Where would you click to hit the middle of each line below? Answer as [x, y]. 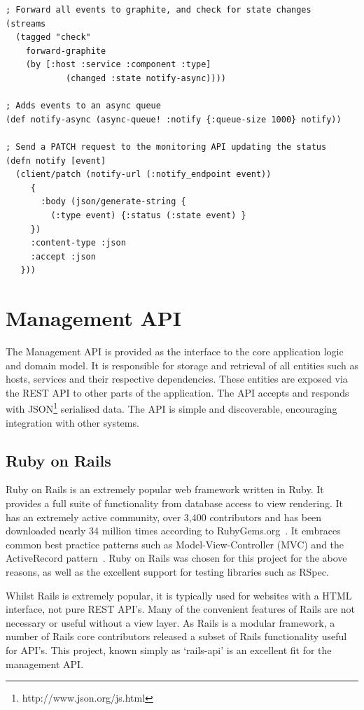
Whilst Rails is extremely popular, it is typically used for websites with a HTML [179, 595]
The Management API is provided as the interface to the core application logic [175, 351]
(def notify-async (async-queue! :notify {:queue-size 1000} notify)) [174, 119]
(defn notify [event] [56, 161]
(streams [26, 23]
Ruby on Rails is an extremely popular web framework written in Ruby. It [165, 489]
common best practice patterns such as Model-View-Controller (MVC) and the [175, 544]
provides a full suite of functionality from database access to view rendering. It [174, 503]
